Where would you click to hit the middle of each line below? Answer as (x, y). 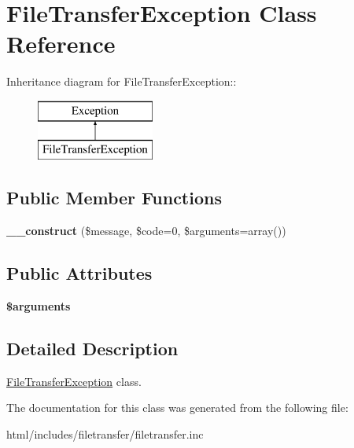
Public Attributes (79, 273)
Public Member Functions (114, 198)
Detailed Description (92, 349)
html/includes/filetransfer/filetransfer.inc (105, 434)
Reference (61, 44)
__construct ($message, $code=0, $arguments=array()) (146, 231)
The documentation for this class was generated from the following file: (177, 408)
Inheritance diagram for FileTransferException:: (122, 81)
